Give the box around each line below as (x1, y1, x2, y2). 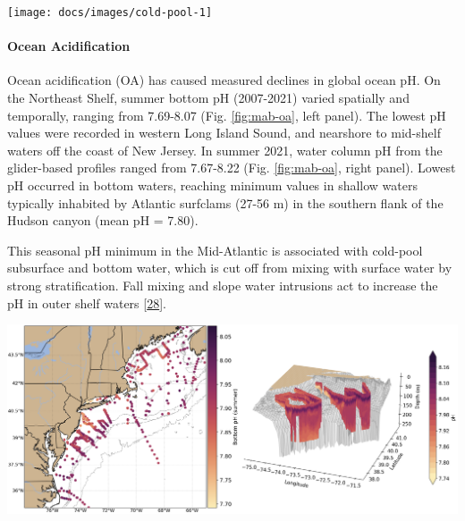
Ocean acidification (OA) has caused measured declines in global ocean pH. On (7, 71, 441, 89)
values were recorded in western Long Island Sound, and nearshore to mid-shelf (7, 123, 441, 142)
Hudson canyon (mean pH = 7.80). (7, 211, 199, 230)
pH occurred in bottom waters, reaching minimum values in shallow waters (7, 176, 418, 195)
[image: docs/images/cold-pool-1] (7, 6, 213, 19)
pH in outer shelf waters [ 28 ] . (7, 293, 166, 312)
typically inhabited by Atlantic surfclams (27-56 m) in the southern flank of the (7, 193, 444, 212)
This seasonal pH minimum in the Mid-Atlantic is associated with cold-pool (7, 240, 423, 259)
